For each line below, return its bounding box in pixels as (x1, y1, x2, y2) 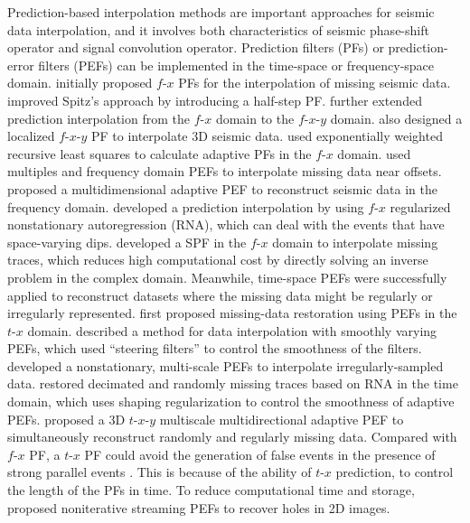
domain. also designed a (330, 108, 463, 127)
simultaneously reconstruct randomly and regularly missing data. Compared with (7, 427, 457, 446)
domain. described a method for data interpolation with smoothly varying (27, 321, 437, 340)
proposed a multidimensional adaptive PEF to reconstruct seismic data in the (7, 179, 437, 198)
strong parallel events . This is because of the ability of (7, 462, 312, 481)
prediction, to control (335, 462, 454, 481)
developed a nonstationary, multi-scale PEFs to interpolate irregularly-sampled (7, 356, 444, 375)
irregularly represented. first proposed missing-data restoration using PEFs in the (7, 304, 457, 322)
